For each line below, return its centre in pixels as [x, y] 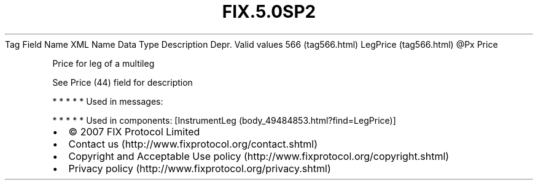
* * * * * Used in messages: [108, 101]
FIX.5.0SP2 [269, 12]
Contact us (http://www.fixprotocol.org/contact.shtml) [193, 144]
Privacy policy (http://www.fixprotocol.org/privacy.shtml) [200, 168]
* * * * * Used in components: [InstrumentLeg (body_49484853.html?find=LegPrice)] [224, 120]
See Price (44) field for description [123, 82]
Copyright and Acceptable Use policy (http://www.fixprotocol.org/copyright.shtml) [259, 156]
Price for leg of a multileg [103, 63]
